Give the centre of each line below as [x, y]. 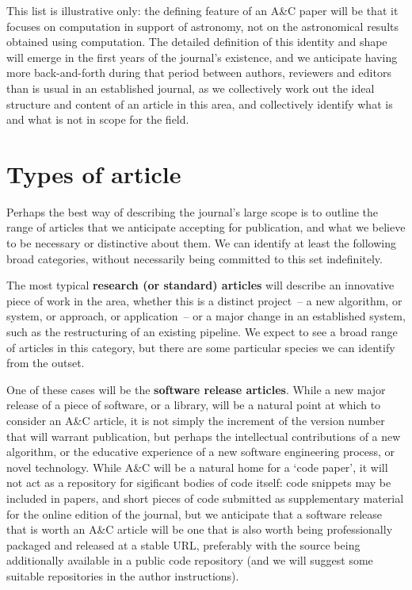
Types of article [94, 173]
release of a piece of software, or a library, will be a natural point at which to [194, 405]
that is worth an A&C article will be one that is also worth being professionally [200, 529]
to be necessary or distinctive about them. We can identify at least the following [201, 243]
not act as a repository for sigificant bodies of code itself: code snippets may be [199, 483]
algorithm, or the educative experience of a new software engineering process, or [201, 452]
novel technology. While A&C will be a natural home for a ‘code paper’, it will [197, 467]
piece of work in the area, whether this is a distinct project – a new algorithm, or [204, 300]
